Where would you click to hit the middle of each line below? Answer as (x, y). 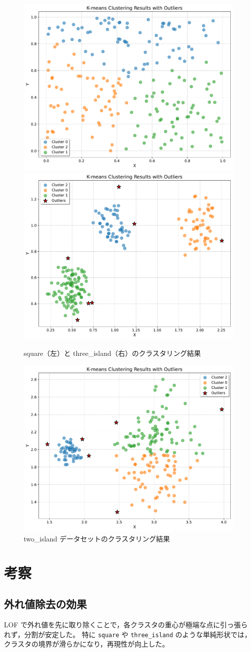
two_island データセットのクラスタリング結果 (97, 538)
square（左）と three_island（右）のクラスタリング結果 (112, 353)
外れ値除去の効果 (45, 604)
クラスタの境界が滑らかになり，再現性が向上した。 (87, 644)
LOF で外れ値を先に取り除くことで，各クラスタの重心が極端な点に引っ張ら (126, 624)
